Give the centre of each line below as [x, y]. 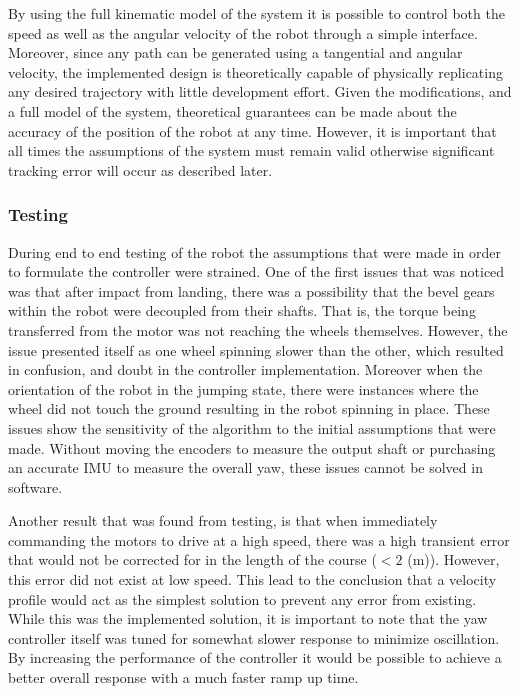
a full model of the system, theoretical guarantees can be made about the [232, 110]
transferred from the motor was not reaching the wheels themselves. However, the [258, 329]
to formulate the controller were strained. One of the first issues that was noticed [256, 271]
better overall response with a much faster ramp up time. [183, 677]
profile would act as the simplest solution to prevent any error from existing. [242, 598]
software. [35, 486]
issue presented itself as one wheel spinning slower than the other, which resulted [256, 349]
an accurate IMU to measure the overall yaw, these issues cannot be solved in [245, 467]
